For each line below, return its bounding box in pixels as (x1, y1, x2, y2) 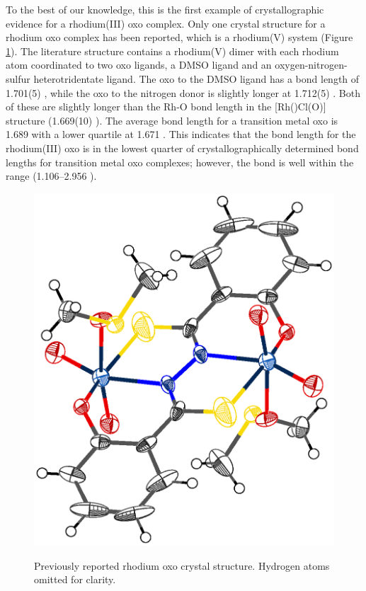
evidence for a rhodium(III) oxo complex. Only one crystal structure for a (6, 16, 326, 30)
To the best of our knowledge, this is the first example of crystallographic (6, 2, 324, 16)
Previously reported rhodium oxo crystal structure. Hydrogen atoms (34, 558, 330, 573)
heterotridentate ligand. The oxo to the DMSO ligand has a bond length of (33, 71, 360, 86)
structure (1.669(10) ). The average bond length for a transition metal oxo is (6, 113, 338, 127)
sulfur (6, 71, 30, 86)
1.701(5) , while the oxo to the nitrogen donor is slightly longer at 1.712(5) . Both (6, 85, 360, 100)
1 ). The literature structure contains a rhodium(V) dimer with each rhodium (6, 43, 339, 58)
